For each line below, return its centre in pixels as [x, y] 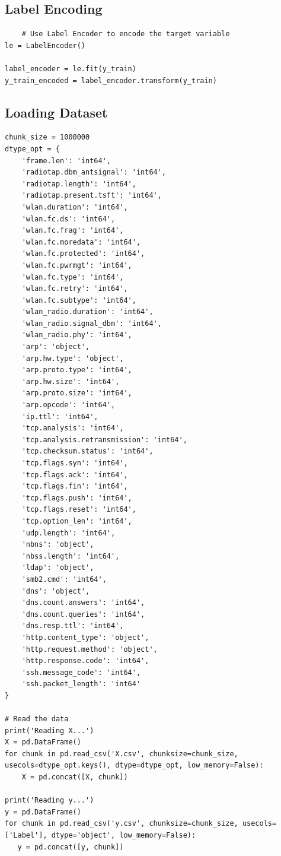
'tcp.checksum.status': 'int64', [87, 451]
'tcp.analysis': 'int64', [73, 428]
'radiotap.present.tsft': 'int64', [92, 196]
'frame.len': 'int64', [66, 161]
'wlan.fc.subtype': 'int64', [79, 300]
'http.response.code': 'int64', [85, 661]
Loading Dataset [56, 112]
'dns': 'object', [56, 591]
